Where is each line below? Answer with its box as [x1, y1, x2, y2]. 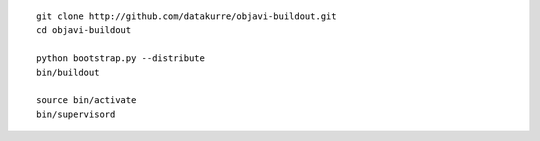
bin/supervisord [36, 108, 116, 120]
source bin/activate [36, 95, 137, 106]
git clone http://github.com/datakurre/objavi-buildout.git [36, 11, 337, 22]
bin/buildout [36, 66, 100, 78]
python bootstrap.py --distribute [36, 53, 205, 64]
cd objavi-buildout [36, 25, 132, 36]
